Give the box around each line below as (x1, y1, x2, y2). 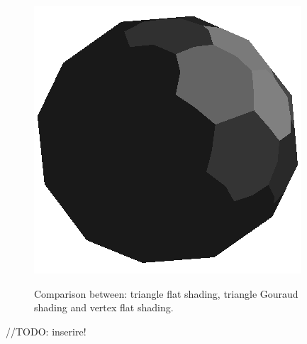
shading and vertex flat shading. (34, 300, 174, 315)
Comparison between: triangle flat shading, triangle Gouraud (34, 286, 298, 301)
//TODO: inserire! (6, 323, 86, 338)
